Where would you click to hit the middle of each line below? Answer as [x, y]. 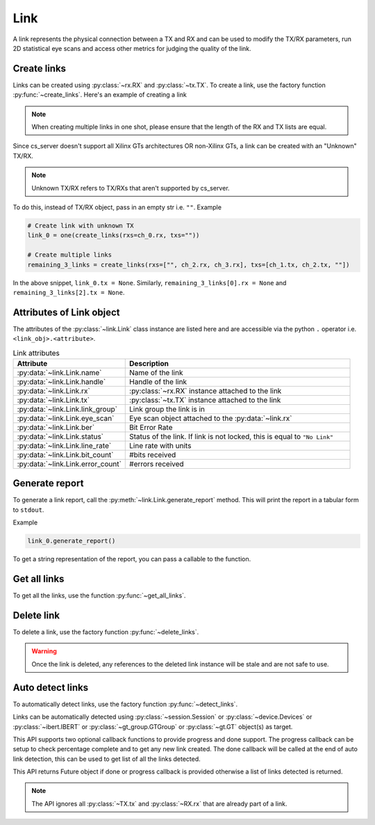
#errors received [157, 464]
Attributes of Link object [67, 312]
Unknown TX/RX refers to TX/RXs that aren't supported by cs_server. [131, 188]
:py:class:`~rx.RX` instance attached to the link [206, 391]
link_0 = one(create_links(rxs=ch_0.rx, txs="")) [114, 235]
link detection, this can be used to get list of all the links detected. [107, 759]
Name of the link [156, 372]
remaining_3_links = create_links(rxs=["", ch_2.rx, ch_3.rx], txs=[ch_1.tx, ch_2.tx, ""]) [189, 265]
